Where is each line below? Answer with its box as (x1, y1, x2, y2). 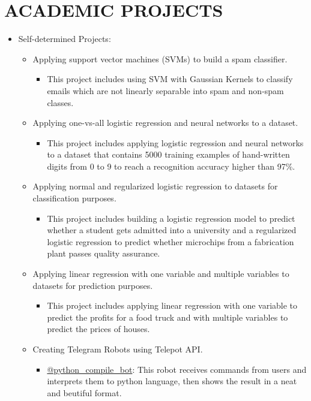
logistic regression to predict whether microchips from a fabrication (47, 235, 294, 248)
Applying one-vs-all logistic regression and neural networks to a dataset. (32, 116, 298, 129)
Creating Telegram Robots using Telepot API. (32, 343, 203, 355)
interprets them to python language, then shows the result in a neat (47, 375, 297, 387)
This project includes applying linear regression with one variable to (47, 299, 298, 312)
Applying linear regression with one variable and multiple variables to (32, 267, 289, 280)
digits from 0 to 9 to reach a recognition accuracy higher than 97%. (47, 159, 295, 172)
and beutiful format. (47, 386, 122, 399)
